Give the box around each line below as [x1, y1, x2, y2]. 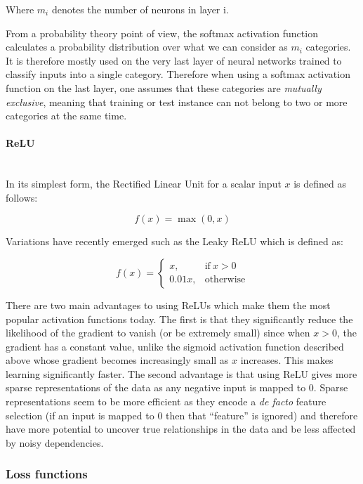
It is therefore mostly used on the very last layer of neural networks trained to [6, 53, 342, 67]
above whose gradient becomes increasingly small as [6, 353, 229, 367]
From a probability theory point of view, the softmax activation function [6, 25, 318, 40]
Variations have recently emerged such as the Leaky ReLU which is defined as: [6, 234, 343, 249]
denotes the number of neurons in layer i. [51, 2, 229, 16]
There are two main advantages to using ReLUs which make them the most [6, 297, 331, 312]
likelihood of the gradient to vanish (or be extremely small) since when [6, 325, 310, 340]
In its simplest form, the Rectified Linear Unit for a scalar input [6, 176, 282, 191]
